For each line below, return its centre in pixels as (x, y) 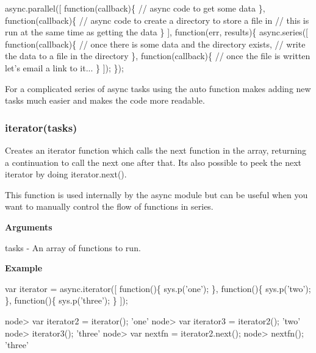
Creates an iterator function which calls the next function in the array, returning (156, 150)
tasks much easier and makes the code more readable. (105, 100)
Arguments (29, 226)
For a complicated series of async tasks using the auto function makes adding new (158, 88)
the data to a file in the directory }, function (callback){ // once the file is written (158, 56)
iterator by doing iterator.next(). (66, 174)
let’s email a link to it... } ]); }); (64, 67)
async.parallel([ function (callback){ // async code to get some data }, (135, 8)
